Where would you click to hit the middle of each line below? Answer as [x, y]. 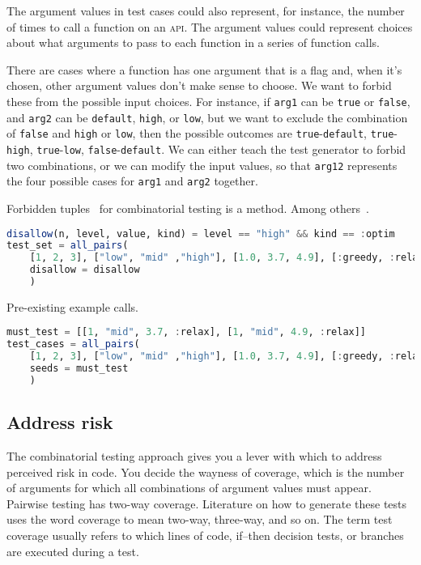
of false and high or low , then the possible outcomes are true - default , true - [202, 133]
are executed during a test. [73, 551]
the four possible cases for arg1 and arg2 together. [132, 181]
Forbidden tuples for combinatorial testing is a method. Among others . [188, 208]
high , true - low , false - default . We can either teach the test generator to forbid [206, 149]
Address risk [60, 422]
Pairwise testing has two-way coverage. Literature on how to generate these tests [207, 503]
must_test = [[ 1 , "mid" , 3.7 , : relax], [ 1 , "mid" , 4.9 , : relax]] [187, 332]
